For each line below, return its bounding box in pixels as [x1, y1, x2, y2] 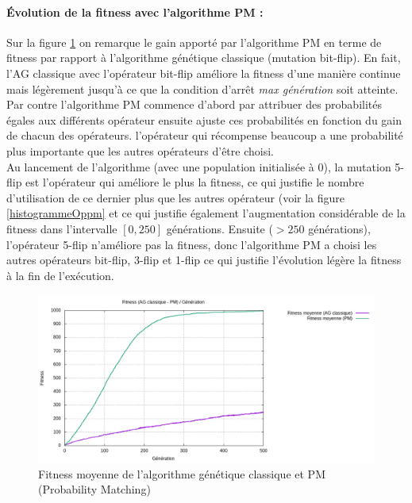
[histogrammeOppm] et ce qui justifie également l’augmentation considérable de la [6, 205, 406, 221]
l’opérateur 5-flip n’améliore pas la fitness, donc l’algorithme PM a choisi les [6, 236, 377, 252]
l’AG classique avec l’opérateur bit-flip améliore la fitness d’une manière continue [6, 64, 401, 81]
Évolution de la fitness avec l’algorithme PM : [6, 3, 264, 20]
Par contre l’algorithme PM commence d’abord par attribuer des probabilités [6, 96, 383, 113]
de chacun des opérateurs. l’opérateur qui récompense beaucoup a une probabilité [6, 127, 403, 144]
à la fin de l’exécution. [6, 267, 114, 283]
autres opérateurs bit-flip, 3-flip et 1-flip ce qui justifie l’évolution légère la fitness [6, 251, 402, 268]
